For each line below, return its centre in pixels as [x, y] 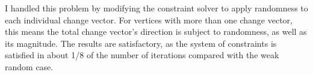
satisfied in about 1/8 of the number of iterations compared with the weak [142, 55]
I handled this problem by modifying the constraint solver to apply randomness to [156, 8]
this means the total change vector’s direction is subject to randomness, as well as [156, 31]
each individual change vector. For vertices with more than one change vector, [149, 19]
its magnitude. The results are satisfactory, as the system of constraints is [141, 43]
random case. [29, 66]
